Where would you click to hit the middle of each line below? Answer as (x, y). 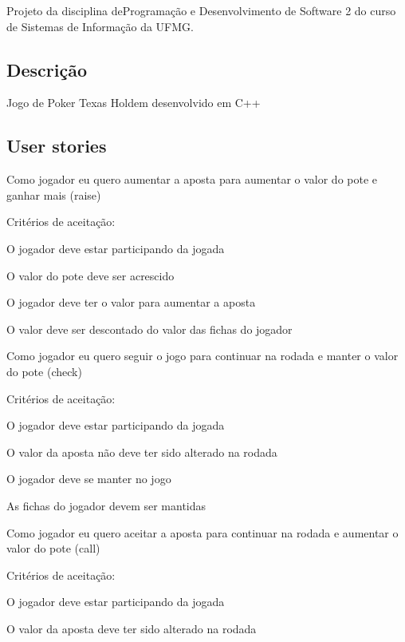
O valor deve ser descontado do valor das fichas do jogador (149, 329)
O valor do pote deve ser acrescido (90, 275)
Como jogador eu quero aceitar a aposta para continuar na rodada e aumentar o (202, 532)
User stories (57, 146)
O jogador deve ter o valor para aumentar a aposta (131, 302)
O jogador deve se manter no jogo (89, 479)
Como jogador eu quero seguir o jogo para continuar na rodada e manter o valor (202, 356)
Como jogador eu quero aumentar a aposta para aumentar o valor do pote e (192, 179)
